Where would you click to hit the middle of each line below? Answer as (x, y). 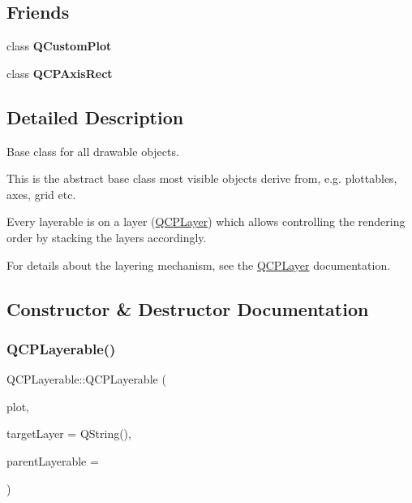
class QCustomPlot (59, 46)
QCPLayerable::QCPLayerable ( (86, 379)
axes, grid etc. (41, 194)
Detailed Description (95, 117)
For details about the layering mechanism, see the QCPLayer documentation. (199, 265)
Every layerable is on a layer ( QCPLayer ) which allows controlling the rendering (206, 221)
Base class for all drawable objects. (93, 151)
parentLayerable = (53, 460)
